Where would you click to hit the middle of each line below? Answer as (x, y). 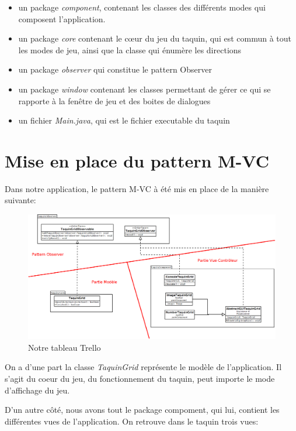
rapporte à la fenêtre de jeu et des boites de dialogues (114, 100)
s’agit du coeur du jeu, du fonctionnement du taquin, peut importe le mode (140, 379)
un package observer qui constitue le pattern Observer (115, 69)
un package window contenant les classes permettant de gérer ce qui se (144, 89)
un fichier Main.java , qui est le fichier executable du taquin (124, 120)
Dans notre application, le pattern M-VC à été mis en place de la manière (137, 188)
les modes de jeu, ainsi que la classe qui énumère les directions (130, 49)
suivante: (20, 200)
